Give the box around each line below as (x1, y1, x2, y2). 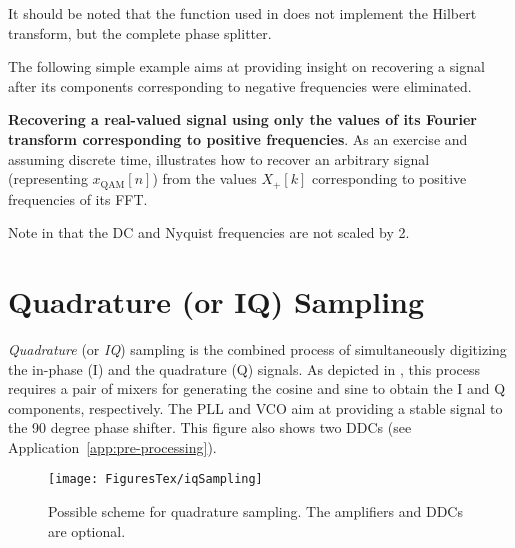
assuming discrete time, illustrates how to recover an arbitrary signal (8, 148, 430, 169)
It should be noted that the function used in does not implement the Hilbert (8, 3, 477, 23)
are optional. (48, 520, 126, 541)
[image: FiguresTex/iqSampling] (48, 472, 263, 487)
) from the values (152, 168, 257, 189)
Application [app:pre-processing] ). (8, 436, 217, 457)
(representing (8, 168, 88, 189)
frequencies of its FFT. (8, 188, 148, 209)
